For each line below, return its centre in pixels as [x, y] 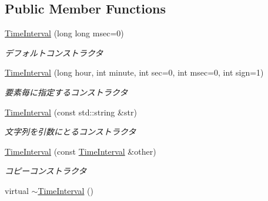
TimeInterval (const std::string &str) [71, 112]
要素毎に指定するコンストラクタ [66, 92]
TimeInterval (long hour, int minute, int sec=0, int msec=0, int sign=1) [134, 72]
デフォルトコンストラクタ [54, 52]
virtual [17, 190]
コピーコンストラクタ [46, 171]
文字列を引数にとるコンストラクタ [71, 132]
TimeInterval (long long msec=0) [64, 33]
